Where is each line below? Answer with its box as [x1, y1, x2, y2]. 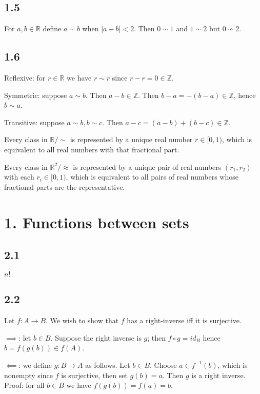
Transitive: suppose [4, 116, 65, 127]
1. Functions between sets [4, 211, 189, 232]
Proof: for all [4, 380, 45, 390]
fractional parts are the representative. [4, 181, 125, 192]
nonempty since [4, 369, 53, 380]
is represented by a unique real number [70, 134, 193, 145]
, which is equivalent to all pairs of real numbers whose [66, 171, 238, 182]
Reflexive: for [4, 72, 46, 83]
